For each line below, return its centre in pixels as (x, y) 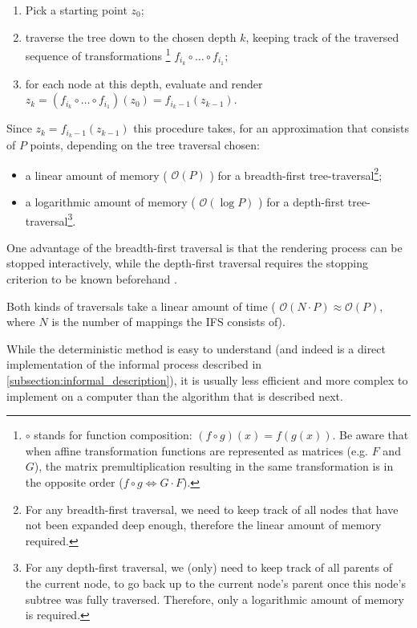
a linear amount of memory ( (96, 175)
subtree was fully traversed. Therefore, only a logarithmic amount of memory (215, 599)
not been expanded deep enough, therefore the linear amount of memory (203, 525)
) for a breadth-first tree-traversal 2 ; (296, 173)
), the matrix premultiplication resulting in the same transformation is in (214, 466)
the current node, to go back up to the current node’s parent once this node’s (215, 583)
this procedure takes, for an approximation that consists (271, 128)
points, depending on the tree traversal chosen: (145, 145)
